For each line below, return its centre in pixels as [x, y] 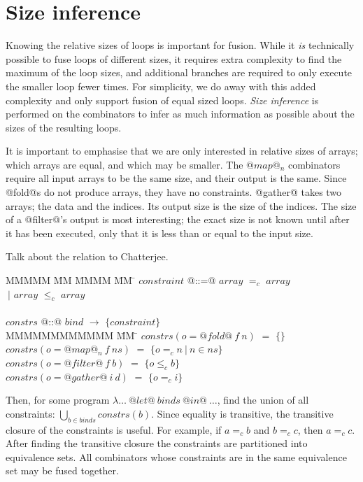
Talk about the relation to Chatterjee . [87, 256]
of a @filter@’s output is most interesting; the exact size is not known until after [178, 219]
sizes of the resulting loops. [64, 127]
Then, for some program [58, 400]
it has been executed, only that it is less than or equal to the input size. [159, 233]
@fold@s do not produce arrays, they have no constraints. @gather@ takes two [174, 192]
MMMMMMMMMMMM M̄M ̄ [72, 335]
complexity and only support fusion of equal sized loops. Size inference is [162, 100]
